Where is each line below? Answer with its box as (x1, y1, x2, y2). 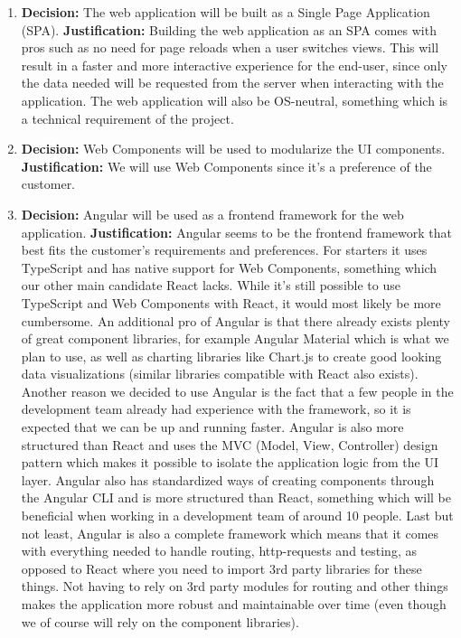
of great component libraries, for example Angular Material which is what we (21, 329, 449, 348)
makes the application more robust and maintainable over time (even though (21, 595, 447, 613)
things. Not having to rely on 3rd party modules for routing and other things (21, 577, 448, 596)
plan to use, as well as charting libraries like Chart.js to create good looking (21, 346, 442, 365)
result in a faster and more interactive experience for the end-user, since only (21, 55, 447, 74)
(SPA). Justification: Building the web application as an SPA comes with (21, 20, 437, 39)
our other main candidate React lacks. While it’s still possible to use (21, 276, 400, 295)
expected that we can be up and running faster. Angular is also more (21, 418, 404, 436)
